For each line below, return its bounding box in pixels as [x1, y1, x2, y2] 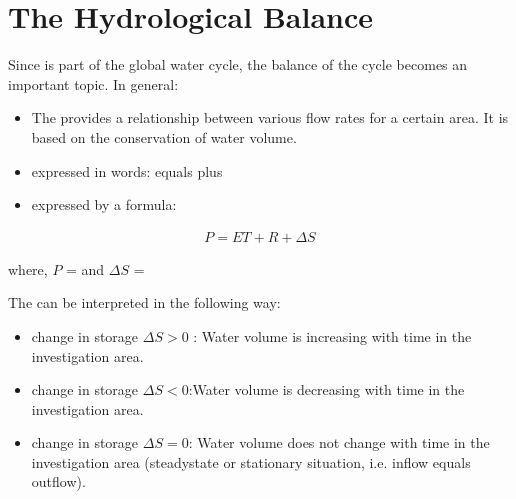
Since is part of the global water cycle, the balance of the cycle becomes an [8, 54, 468, 75]
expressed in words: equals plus [31, 160, 223, 181]
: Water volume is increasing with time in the [193, 325, 472, 346]
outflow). [31, 471, 86, 492]
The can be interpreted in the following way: [8, 292, 281, 313]
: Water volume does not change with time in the [188, 432, 490, 453]
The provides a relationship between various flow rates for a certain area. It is [31, 107, 509, 128]
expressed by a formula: [31, 194, 177, 215]
